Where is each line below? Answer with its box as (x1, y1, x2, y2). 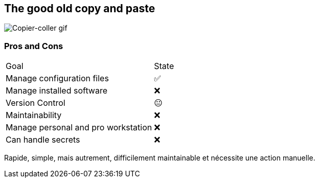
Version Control (6, 98, 65, 108)
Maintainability (6, 110, 62, 121)
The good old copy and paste (4, 2, 155, 15)
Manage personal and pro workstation (6, 122, 152, 133)
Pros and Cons (4, 40, 63, 51)
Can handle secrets (6, 134, 80, 145)
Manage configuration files (6, 73, 109, 84)
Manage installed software (6, 85, 108, 96)
